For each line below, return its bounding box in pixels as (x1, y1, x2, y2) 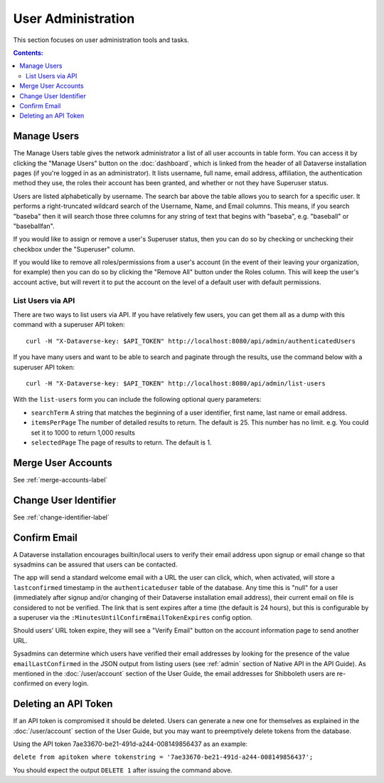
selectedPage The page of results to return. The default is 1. (31, 438, 212, 447)
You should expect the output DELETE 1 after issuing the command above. (13, 766, 233, 774)
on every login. (45, 679, 89, 688)
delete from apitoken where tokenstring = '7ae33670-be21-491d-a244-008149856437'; (13, 753, 314, 762)
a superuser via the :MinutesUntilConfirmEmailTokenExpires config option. (13, 613, 252, 621)
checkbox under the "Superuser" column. (13, 244, 135, 253)
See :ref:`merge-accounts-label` (13, 475, 108, 484)
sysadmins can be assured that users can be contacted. (13, 560, 178, 569)
